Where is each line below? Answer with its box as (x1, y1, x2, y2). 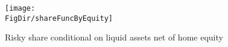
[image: (5, 4, 36, 12)
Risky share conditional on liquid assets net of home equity (5, 31, 223, 43)
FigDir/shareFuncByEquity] (5, 14, 113, 23)
